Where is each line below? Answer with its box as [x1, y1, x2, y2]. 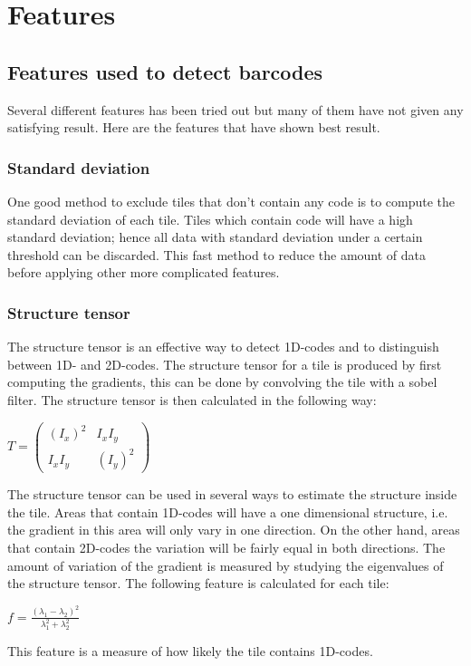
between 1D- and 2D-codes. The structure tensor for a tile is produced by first [7, 354, 442, 373]
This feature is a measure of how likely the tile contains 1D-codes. [7, 642, 373, 661]
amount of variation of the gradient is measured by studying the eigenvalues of [7, 555, 444, 574]
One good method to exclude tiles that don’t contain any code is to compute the [7, 191, 456, 210]
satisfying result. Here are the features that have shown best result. [7, 118, 380, 137]
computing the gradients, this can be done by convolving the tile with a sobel [7, 372, 437, 391]
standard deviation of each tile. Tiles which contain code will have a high [7, 209, 413, 228]
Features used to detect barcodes [7, 57, 323, 85]
